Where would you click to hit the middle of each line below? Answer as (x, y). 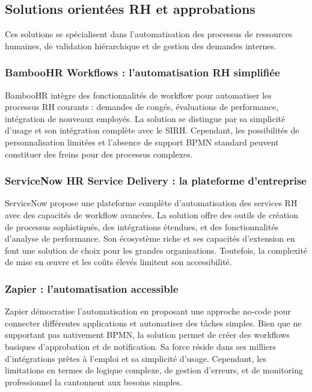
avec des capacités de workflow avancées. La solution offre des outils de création (151, 214)
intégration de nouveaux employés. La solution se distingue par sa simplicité (145, 118)
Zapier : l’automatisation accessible (92, 288)
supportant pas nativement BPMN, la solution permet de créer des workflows (147, 335)
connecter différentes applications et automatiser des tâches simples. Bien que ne (153, 323)
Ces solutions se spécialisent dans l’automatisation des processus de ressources (149, 34)
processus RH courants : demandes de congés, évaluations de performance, (142, 107)
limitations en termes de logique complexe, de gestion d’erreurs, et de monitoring (154, 370)
